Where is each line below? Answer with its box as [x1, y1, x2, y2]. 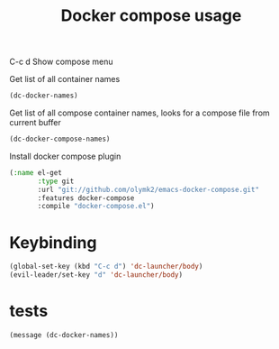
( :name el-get [9, 168, 63, 177]
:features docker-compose [37, 193, 135, 203]
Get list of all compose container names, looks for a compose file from [9, 107, 270, 118]
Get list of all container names [9, 74, 121, 85]
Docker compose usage [60, 5, 242, 26]
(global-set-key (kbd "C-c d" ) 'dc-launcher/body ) [9, 262, 203, 271]
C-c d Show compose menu [9, 56, 113, 68]
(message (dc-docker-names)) [9, 330, 119, 339]
